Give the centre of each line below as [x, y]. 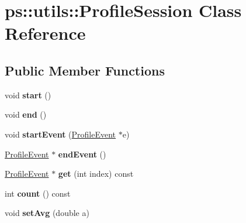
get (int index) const [96, 174]
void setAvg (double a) [47, 213]
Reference [45, 33]
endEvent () [82, 154]
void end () [26, 114]
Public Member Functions [85, 70]
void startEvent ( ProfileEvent [60, 134]
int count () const [38, 193]
